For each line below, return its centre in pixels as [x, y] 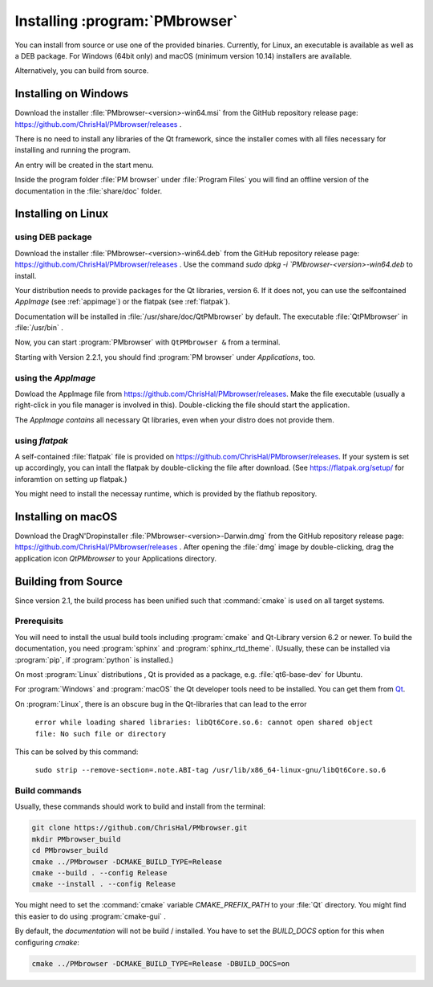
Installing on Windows [72, 94]
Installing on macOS [66, 517]
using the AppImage [55, 377]
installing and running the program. [73, 150]
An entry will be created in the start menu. [84, 165]
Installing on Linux [61, 214]
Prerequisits [39, 621]
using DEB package [53, 237]
